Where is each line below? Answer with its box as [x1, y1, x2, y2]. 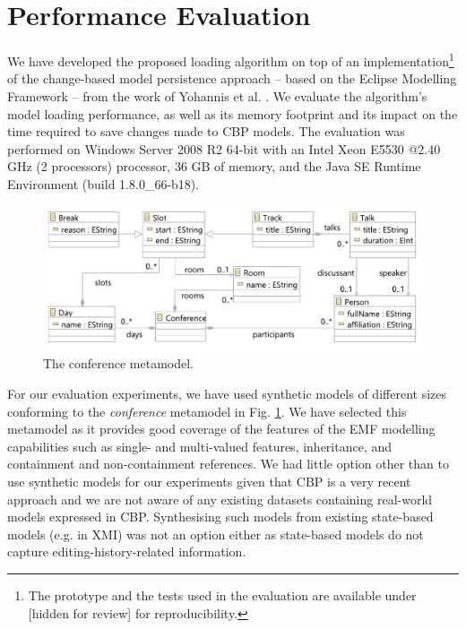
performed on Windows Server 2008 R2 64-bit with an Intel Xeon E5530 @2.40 [7, 139, 441, 158]
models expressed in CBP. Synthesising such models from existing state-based [7, 507, 434, 526]
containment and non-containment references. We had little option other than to [7, 454, 449, 473]
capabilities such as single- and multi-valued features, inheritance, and [7, 436, 393, 455]
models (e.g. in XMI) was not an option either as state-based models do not [7, 524, 424, 543]
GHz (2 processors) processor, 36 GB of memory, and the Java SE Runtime [7, 157, 421, 176]
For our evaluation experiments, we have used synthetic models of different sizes [7, 384, 446, 403]
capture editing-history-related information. [7, 542, 246, 561]
